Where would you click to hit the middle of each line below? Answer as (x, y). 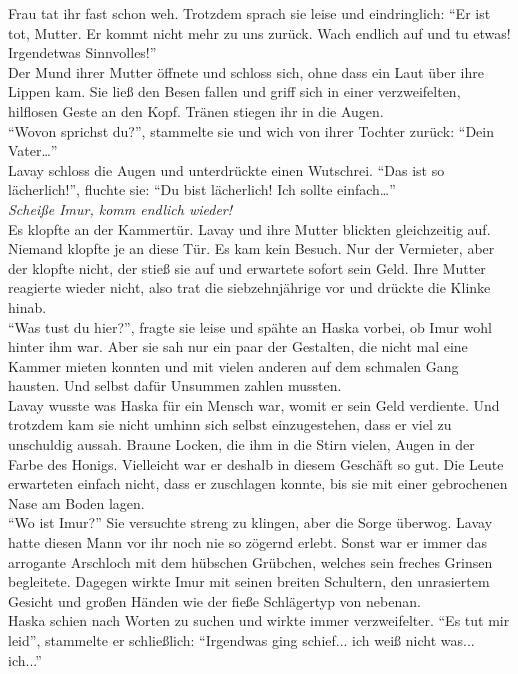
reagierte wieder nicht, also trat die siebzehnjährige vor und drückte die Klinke (249, 287)
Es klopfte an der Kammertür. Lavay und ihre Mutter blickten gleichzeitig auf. (249, 228)
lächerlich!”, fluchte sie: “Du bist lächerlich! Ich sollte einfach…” (202, 189)
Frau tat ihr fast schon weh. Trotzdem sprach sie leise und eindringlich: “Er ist (249, 13)
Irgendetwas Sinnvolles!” (82, 52)
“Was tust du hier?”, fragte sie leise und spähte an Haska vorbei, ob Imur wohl (250, 326)
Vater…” (33, 150)
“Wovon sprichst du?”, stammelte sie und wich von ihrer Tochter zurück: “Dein (251, 130)
